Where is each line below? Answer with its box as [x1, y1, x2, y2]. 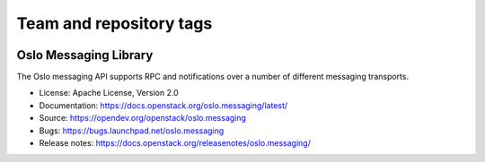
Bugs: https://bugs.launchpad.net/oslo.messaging [39, 125, 225, 136]
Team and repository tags [16, 13, 213, 33]
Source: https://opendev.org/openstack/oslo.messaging [39, 113, 247, 124]
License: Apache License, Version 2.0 [39, 88, 179, 98]
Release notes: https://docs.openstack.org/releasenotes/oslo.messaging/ [39, 138, 312, 149]
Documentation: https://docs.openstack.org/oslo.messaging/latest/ [39, 99, 288, 111]
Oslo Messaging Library [16, 47, 154, 63]
